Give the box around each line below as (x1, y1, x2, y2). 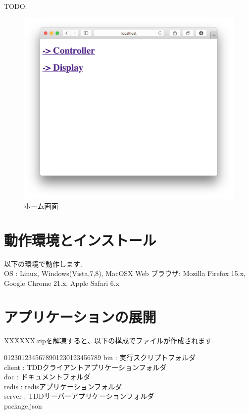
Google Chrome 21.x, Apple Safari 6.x (4, 277, 120, 288)
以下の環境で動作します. (4, 258, 82, 269)
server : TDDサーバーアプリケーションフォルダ (4, 391, 154, 401)
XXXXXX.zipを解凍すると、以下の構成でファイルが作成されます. (4, 335, 214, 346)
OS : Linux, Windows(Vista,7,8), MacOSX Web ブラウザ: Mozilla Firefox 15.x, (4, 268, 246, 278)
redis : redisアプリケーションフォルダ (4, 381, 122, 391)
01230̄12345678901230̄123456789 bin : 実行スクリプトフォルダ (4, 352, 196, 363)
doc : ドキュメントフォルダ (4, 371, 91, 382)
